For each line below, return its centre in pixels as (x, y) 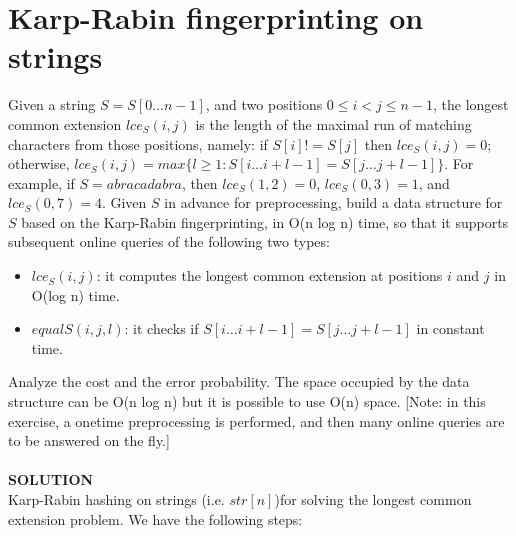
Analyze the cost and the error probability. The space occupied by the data (239, 381)
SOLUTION (51, 479)
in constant (450, 328)
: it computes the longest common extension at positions (269, 275)
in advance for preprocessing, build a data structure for (333, 202)
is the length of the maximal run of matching (333, 123)
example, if (41, 182)
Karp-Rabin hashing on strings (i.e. (116, 499)
